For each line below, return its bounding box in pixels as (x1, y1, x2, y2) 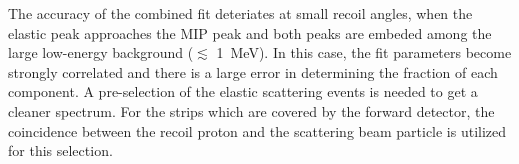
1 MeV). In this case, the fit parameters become (216, 42, 512, 63)
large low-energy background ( (8, 42, 194, 63)
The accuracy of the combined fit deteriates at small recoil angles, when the (8, 3, 473, 23)
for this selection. (8, 140, 113, 161)
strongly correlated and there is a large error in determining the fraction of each (8, 61, 498, 82)
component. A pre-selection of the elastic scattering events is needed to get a (8, 81, 478, 102)
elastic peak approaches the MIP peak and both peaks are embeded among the (8, 22, 492, 43)
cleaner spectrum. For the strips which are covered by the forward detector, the (8, 100, 495, 121)
